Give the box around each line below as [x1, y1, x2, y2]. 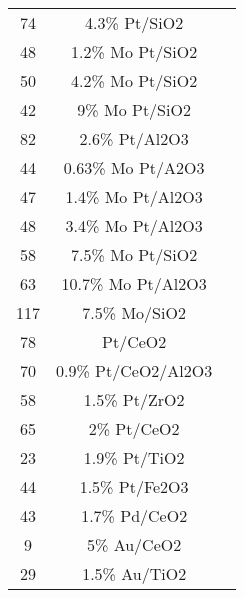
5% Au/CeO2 [87, 533, 182, 556]
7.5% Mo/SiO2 [82, 301, 186, 324]
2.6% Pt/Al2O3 [79, 127, 189, 150]
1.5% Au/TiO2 [82, 562, 187, 585]
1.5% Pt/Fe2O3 [79, 475, 189, 498]
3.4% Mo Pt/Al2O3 [65, 214, 203, 237]
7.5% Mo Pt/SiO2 [71, 243, 198, 266]
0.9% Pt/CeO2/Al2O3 [56, 359, 213, 382]
